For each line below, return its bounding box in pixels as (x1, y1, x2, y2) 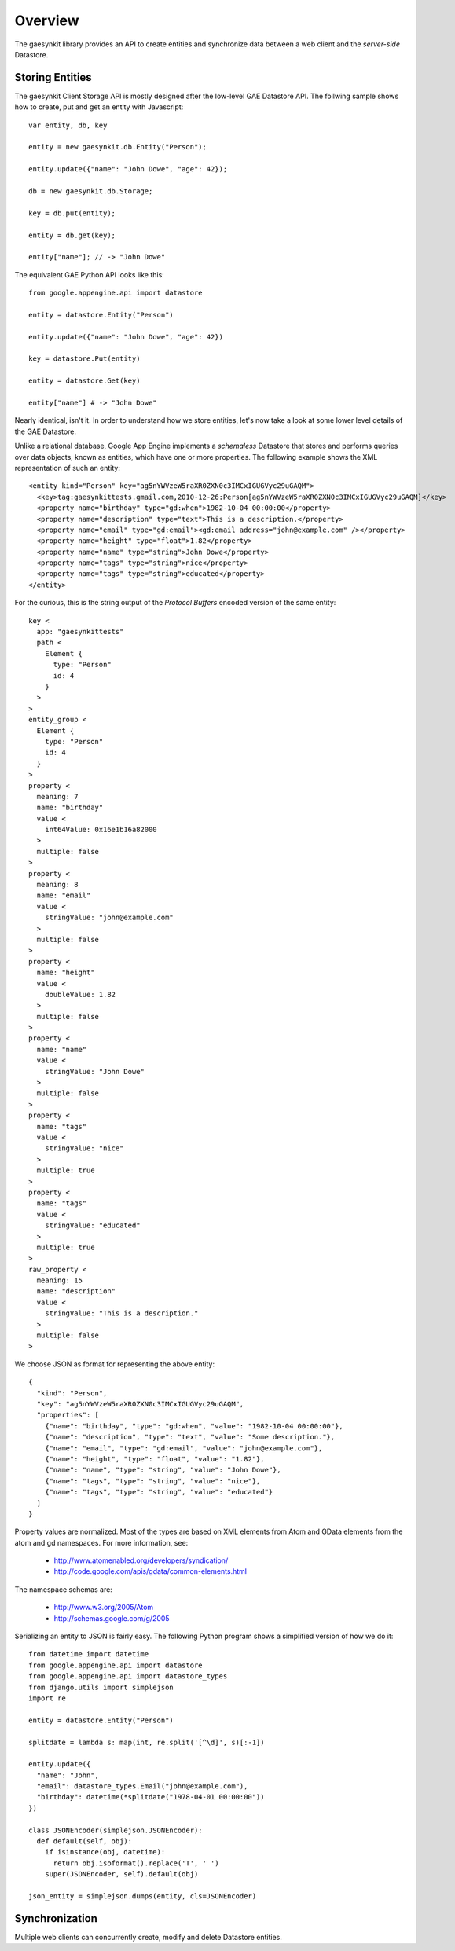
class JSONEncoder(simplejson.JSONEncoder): (28, 1825, 204, 1835)
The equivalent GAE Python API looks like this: (14, 270, 164, 279)
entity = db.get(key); (28, 230, 116, 240)
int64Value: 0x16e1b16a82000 (44, 825, 157, 834)
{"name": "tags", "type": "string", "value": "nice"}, (44, 1476, 261, 1485)
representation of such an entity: (14, 463, 121, 472)
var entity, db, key (28, 120, 108, 130)
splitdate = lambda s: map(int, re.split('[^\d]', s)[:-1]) (28, 1737, 265, 1747)
